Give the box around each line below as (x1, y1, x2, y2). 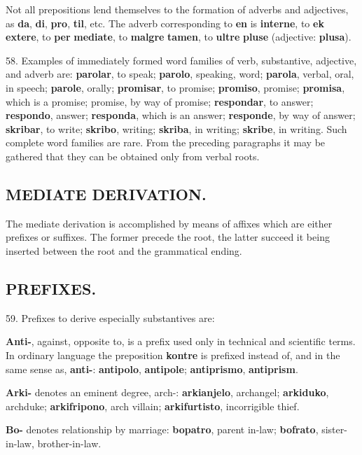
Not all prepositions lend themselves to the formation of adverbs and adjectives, (6, 2, 349, 16)
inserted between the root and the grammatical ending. (6, 243, 242, 258)
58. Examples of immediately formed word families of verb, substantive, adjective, (6, 52, 357, 67)
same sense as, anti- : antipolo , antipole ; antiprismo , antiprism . (6, 361, 298, 376)
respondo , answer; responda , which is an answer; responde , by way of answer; (6, 108, 356, 122)
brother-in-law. (37, 435, 102, 450)
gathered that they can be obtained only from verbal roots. (6, 148, 260, 163)
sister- (321, 422, 347, 437)
